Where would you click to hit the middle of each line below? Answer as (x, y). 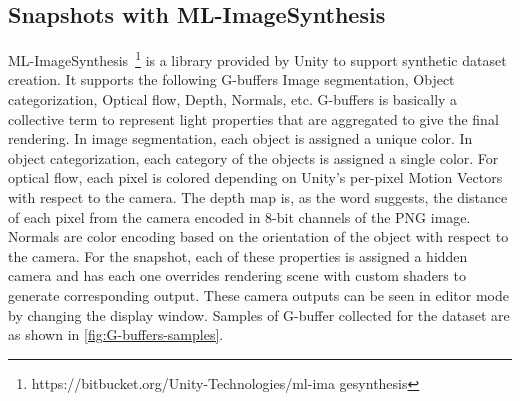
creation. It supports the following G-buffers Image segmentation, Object (231, 79)
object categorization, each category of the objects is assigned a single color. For (253, 157)
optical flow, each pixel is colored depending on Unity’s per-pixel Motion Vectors (255, 177)
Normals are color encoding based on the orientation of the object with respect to (258, 236)
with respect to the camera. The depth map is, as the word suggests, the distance (258, 197)
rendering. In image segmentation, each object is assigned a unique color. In (240, 138)
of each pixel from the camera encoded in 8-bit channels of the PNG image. (239, 216)
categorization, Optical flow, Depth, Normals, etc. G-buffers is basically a (233, 99)
